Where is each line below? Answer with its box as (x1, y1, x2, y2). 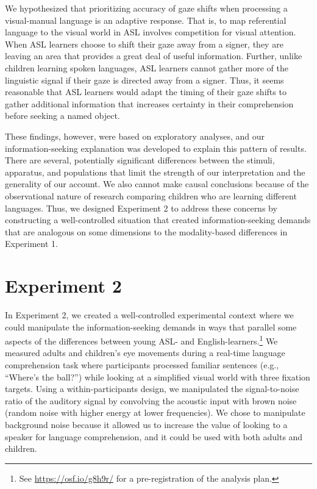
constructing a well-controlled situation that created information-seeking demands (5, 213, 311, 226)
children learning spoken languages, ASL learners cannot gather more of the (5, 61, 289, 74)
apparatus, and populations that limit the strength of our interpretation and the (5, 165, 305, 178)
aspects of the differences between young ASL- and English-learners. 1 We (5, 333, 278, 347)
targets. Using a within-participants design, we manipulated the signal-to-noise (5, 382, 299, 395)
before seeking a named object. (5, 109, 120, 122)
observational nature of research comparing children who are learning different (5, 189, 297, 202)
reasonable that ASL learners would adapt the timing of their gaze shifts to (5, 85, 287, 98)
